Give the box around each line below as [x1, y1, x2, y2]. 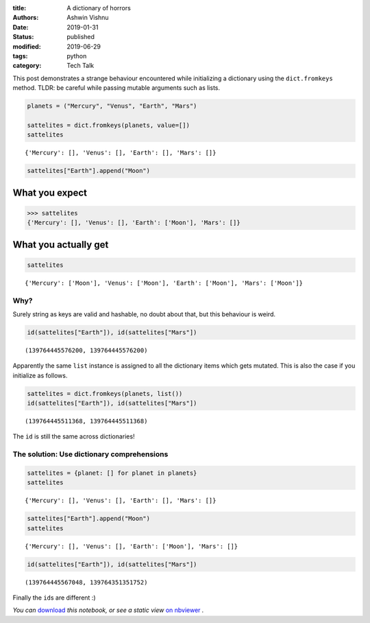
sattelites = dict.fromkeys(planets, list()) [27, 390, 183, 397]
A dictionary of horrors [66, 4, 132, 12]
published [66, 33, 95, 41]
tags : [12, 51, 28, 60]
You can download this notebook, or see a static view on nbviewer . [12, 606, 204, 614]
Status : [12, 33, 34, 41]
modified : [12, 42, 41, 51]
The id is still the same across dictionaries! [12, 432, 135, 440]
